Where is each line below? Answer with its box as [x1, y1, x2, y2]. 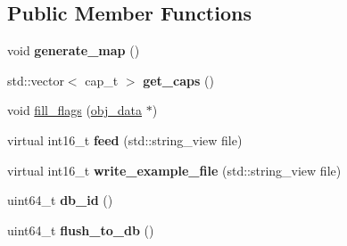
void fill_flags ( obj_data [7, 101, 143, 119]
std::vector [7, 70, 64, 89]
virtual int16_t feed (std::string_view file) [7, 130, 243, 149]
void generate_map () [7, 41, 140, 60]
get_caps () [143, 70, 214, 89]
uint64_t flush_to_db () [7, 220, 154, 239]
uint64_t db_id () [7, 191, 113, 209]
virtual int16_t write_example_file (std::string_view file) [7, 160, 342, 179]
